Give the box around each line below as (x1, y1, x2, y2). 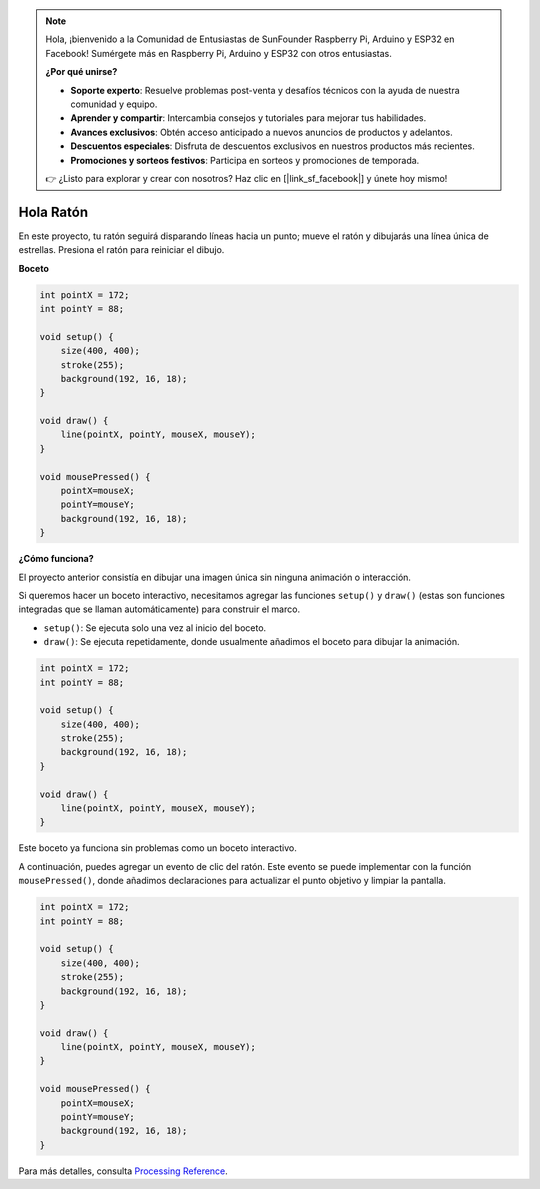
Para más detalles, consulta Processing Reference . (18, 1165, 229, 1177)
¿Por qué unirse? (45, 66, 118, 78)
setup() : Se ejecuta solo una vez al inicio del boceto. (43, 621, 267, 634)
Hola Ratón (18, 203, 89, 220)
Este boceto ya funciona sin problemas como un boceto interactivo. (18, 842, 297, 854)
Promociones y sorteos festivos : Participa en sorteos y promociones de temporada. (70, 154, 420, 166)
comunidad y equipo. (70, 98, 158, 110)
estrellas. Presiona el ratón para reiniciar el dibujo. (18, 244, 225, 256)
